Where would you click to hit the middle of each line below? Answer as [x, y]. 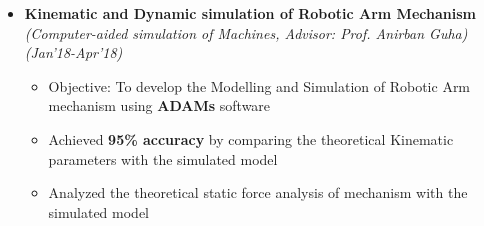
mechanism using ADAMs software [159, 105]
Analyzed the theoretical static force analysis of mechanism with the [258, 192]
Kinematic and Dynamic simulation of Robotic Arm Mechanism [250, 13]
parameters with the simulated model [163, 158]
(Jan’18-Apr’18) [73, 52]
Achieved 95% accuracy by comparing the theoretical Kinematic [251, 138]
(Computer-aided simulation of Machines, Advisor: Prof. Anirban [224, 32]
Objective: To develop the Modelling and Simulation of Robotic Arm [259, 85]
